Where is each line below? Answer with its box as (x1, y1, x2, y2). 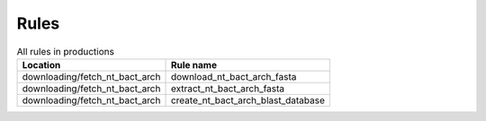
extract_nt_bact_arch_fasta (170, 82, 285, 94)
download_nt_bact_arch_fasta (170, 70, 297, 82)
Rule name (170, 58, 218, 71)
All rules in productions (16, 45, 114, 57)
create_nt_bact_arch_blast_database (170, 94, 326, 107)
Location (22, 58, 61, 71)
